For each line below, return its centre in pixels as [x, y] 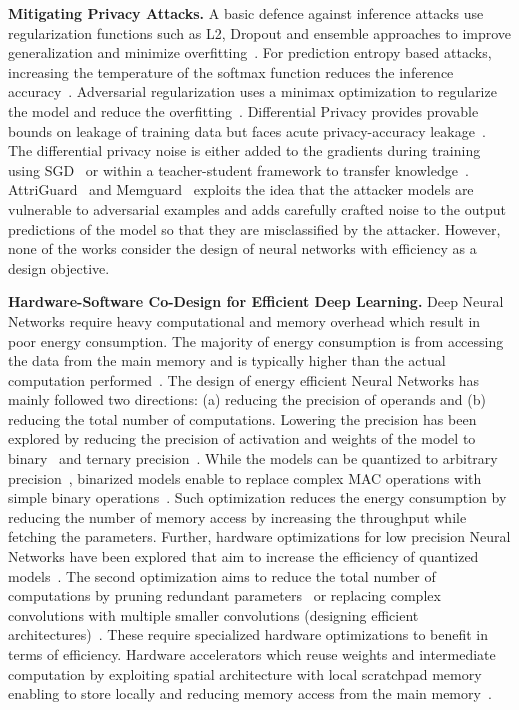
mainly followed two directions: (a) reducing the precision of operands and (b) [247, 399]
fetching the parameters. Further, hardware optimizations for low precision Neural [259, 536]
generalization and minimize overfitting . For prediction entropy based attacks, [250, 52]
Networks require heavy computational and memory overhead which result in [244, 320]
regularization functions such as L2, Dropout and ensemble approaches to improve [260, 32]
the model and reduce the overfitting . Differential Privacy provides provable [243, 110]
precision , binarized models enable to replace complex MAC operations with [245, 477]
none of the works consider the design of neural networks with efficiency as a [242, 248]
